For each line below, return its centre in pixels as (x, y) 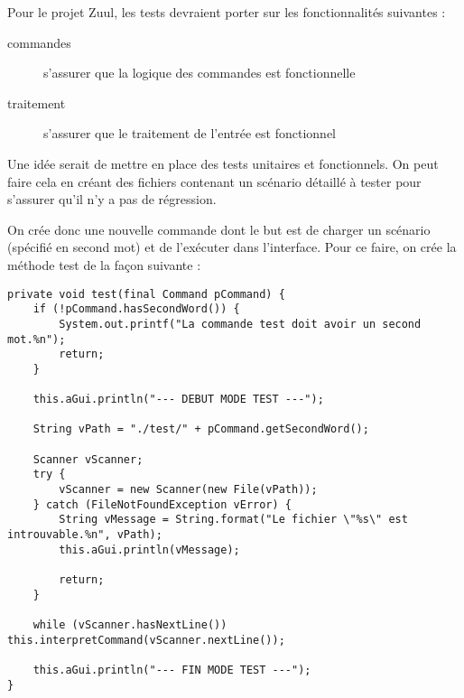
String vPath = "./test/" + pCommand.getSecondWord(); (201, 429)
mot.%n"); (37, 339)
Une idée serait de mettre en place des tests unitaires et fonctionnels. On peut (223, 163)
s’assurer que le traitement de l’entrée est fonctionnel (190, 133)
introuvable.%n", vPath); (85, 535)
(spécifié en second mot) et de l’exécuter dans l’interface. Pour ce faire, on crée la (232, 247)
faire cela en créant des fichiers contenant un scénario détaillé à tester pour (214, 181)
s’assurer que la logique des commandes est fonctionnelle (200, 73)
